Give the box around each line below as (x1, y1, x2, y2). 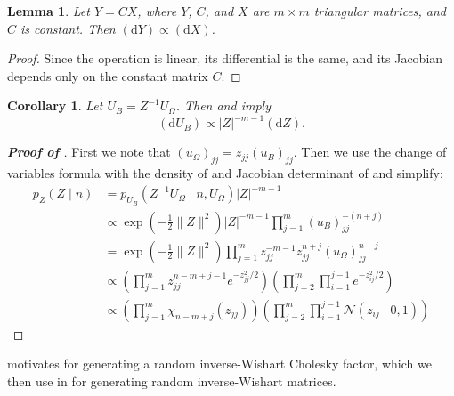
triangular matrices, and (313, 2, 447, 20)
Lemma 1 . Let (7, 2, 90, 20)
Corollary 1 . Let (7, 96, 103, 115)
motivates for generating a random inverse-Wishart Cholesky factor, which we (7, 354, 432, 373)
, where (137, 2, 177, 20)
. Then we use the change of (293, 142, 447, 161)
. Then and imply (175, 96, 271, 115)
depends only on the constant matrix (7, 66, 208, 85)
